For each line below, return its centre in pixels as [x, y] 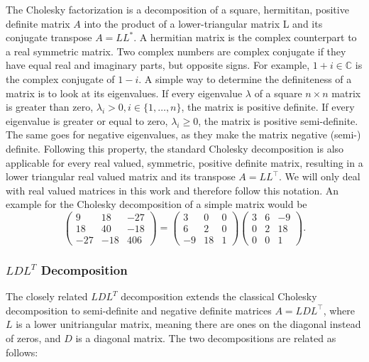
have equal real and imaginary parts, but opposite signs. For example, [158, 65]
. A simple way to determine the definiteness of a [245, 78]
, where [339, 310]
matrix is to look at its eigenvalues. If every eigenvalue [124, 93]
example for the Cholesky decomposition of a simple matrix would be [156, 204]
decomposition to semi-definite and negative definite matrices [139, 310]
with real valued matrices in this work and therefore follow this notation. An [172, 190]
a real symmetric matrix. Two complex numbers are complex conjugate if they [176, 51]
